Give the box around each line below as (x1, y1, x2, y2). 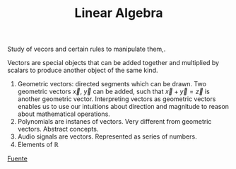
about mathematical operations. (17, 110, 111, 118)
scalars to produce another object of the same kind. (7, 66, 158, 75)
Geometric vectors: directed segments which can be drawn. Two (17, 80, 207, 88)
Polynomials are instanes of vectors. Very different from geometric (17, 117, 212, 126)
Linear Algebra (74, 5, 163, 21)
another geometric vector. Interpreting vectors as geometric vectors (17, 95, 216, 103)
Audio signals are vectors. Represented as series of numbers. (17, 132, 197, 141)
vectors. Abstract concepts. (17, 125, 99, 134)
